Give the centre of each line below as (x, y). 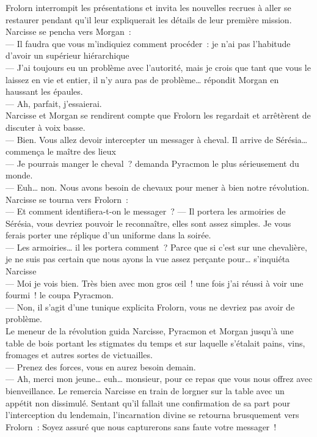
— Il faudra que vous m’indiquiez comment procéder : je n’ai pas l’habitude (148, 43)
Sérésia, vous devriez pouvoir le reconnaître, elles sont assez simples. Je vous (148, 223)
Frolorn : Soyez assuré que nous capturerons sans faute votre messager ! (141, 426)
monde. (19, 175)
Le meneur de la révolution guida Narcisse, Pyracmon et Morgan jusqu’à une (150, 331)
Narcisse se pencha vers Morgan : (68, 31)
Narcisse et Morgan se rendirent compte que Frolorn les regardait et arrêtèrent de (158, 115)
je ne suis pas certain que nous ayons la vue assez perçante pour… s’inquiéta (148, 259)
